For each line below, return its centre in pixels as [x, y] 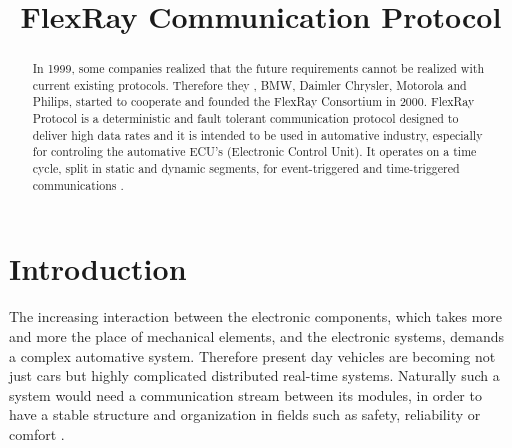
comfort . [37, 433]
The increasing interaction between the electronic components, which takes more [256, 316]
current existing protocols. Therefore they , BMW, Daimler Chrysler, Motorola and [249, 84]
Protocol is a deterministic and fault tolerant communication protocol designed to [245, 118]
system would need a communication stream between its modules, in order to [245, 394]
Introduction [98, 268]
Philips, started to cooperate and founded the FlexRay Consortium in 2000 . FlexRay [253, 101]
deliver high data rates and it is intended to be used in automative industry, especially [257, 134]
